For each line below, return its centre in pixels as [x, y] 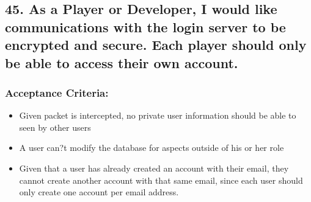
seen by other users [55, 127]
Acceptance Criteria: [57, 92]
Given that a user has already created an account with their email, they [154, 168]
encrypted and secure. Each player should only [156, 45]
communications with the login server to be [145, 26]
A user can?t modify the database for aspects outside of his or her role [152, 148]
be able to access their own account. [122, 62]
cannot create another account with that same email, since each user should [161, 180]
